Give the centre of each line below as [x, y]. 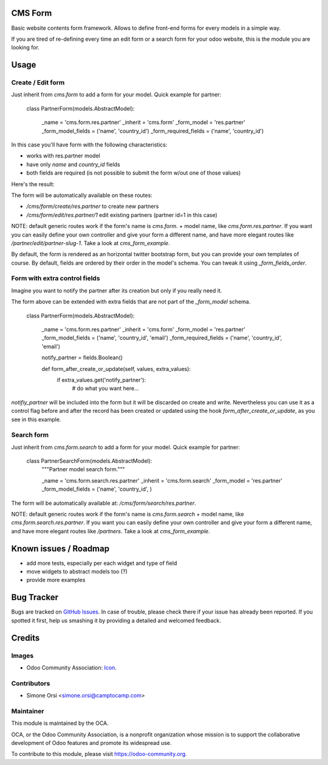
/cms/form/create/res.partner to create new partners [93, 206]
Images [22, 656]
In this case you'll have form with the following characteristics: [89, 145]
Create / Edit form [38, 83]
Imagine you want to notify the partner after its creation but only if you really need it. [117, 290]
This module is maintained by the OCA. [60, 723]
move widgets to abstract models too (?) [77, 572]
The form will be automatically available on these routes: [82, 195]
